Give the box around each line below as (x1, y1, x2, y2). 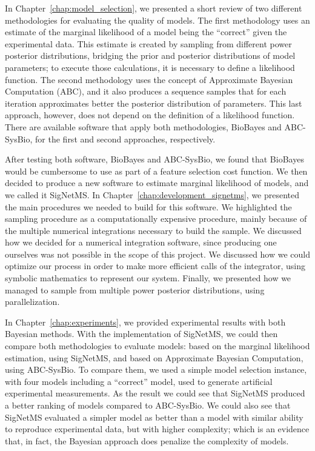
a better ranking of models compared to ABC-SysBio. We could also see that (5, 399, 291, 411)
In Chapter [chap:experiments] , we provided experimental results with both (5, 315, 286, 328)
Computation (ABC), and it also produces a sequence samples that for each (5, 85, 287, 98)
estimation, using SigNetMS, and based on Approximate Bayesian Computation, (5, 351, 303, 364)
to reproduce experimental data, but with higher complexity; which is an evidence (5, 423, 310, 435)
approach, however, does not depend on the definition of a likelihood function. (5, 109, 295, 121)
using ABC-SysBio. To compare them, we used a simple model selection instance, (5, 363, 307, 376)
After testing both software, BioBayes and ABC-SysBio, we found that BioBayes (5, 153, 304, 165)
